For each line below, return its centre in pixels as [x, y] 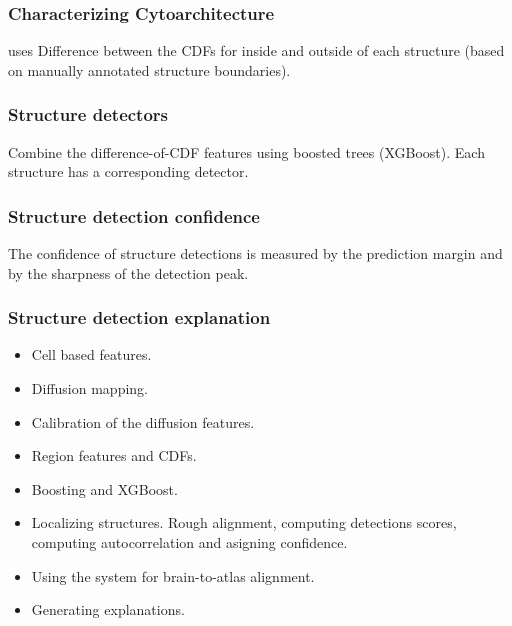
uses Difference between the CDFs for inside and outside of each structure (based [256, 50]
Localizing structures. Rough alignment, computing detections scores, [244, 522]
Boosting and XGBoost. [104, 488]
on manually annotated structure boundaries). [149, 69]
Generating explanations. [108, 609]
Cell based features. [91, 354]
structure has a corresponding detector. [128, 171]
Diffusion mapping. [89, 388]
